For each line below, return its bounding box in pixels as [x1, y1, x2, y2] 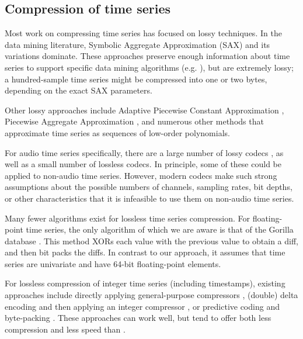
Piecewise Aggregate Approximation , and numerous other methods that [5, 115, 264, 127]
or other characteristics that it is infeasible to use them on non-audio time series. [5, 192, 294, 204]
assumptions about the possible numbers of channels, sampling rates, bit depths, [5, 181, 292, 193]
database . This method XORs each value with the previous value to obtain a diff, [5, 234, 298, 247]
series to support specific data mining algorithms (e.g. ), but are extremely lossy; [5, 61, 294, 73]
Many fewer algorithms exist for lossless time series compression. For [5, 212, 250, 224]
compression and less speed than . [5, 323, 126, 335]
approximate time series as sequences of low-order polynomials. [5, 126, 230, 139]
